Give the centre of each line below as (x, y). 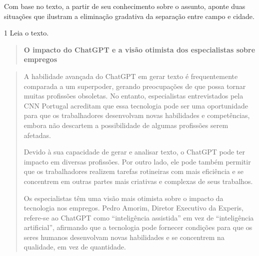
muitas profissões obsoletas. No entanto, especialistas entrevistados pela (133, 96)
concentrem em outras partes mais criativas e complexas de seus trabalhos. (138, 181)
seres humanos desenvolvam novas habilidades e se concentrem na (124, 237)
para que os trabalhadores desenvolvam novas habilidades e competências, (137, 115)
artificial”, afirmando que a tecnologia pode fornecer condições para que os (138, 227)
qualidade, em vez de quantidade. (75, 247)
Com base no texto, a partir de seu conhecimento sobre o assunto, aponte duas (125, 6)
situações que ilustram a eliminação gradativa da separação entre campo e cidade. (129, 16)
